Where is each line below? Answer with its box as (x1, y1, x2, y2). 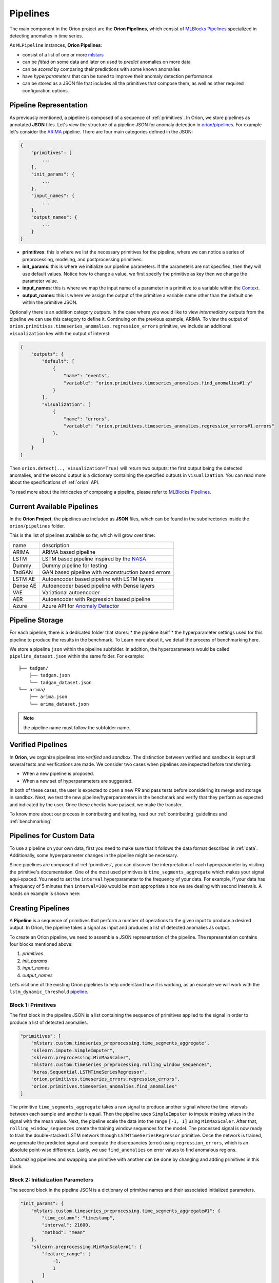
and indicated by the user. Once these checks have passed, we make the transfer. (9, 801, 183, 808)
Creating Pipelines (9, 904, 70, 912)
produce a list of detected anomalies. (9, 1019, 88, 1025)
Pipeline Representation (9, 101, 88, 110)
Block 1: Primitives (9, 1001, 56, 1008)
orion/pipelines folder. (9, 523, 65, 529)
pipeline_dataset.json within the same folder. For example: (9, 653, 145, 659)
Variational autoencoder (42, 589, 100, 596)
